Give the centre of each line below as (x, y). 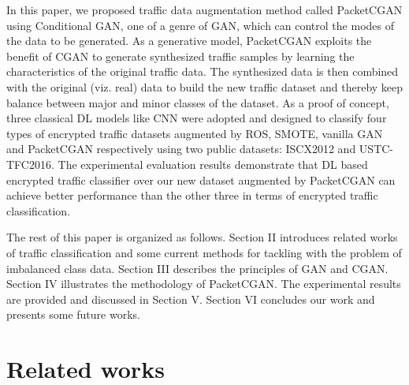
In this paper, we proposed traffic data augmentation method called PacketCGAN (204, 9)
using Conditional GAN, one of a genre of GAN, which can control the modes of (200, 25)
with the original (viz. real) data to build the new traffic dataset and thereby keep (205, 86)
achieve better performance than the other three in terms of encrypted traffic (192, 195)
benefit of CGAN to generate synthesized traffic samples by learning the (180, 56)
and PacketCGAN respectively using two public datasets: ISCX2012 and (181, 149)
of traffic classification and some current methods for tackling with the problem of (204, 252)
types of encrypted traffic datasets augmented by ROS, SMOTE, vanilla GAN (195, 133)
